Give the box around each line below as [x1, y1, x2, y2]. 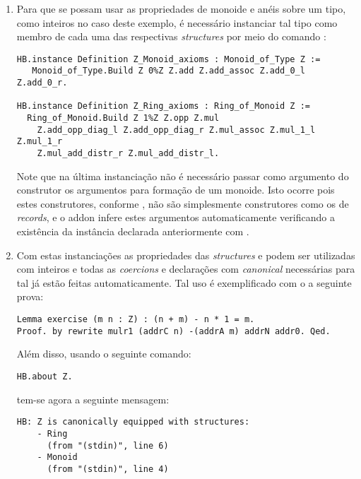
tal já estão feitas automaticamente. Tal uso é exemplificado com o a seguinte [16, 275, 352, 290]
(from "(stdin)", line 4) [47, 463, 169, 474]
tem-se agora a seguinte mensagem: [16, 391, 170, 406]
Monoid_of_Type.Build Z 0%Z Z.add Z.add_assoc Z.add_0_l [32, 66, 305, 76]
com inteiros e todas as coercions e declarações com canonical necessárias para [16, 261, 355, 276]
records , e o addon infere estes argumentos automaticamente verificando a [16, 210, 335, 225]
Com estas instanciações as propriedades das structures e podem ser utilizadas [16, 247, 355, 262]
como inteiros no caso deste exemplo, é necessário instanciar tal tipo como [16, 15, 338, 30]
